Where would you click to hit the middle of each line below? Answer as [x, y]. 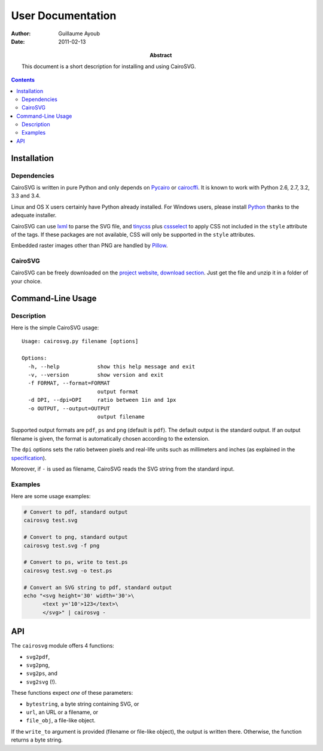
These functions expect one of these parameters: [72, 693]
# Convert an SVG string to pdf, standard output [98, 587]
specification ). [29, 458]
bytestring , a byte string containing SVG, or [83, 704]
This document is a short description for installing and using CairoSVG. [109, 66]
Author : [21, 33]
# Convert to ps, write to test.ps [76, 562]
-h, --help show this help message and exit [112, 367]
